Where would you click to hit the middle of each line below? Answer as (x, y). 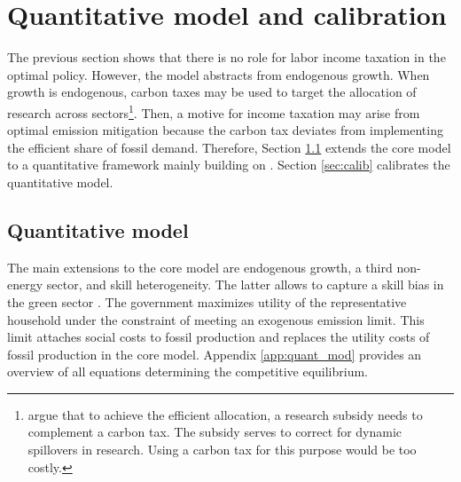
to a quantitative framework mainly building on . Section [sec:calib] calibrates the (229, 165)
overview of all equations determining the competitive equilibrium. (188, 371)
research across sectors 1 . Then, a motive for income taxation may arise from (214, 111)
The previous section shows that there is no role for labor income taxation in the (227, 57)
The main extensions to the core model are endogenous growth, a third (200, 267)
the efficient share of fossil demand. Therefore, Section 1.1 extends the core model (229, 147)
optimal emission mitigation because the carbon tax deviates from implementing (225, 130)
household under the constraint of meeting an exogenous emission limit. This (216, 319)
